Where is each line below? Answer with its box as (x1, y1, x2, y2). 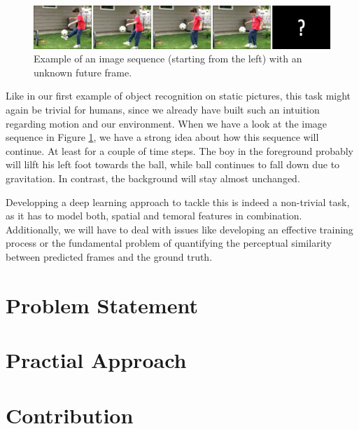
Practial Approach (6, 346, 187, 374)
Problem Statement (6, 290, 198, 319)
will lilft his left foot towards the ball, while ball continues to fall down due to (6, 157, 340, 172)
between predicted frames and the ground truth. (6, 250, 213, 264)
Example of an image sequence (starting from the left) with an (34, 51, 302, 66)
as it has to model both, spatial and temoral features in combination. (6, 208, 302, 223)
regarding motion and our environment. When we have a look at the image (6, 116, 328, 130)
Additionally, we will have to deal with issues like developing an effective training (6, 222, 353, 236)
